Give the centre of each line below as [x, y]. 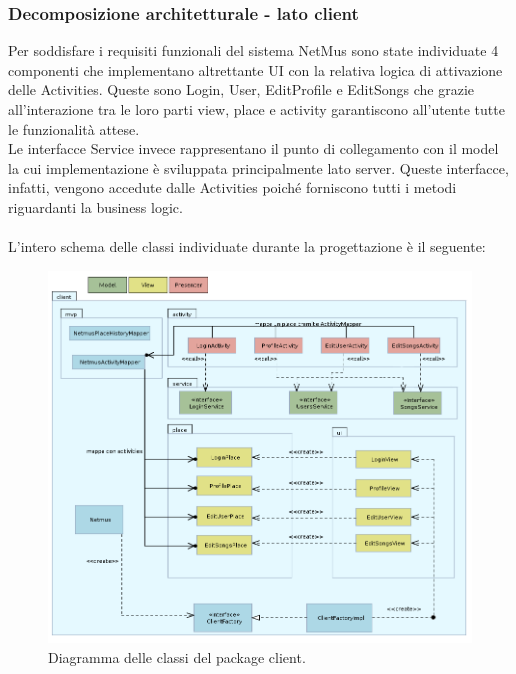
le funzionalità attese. [74, 128]
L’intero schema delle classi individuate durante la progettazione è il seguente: [247, 246]
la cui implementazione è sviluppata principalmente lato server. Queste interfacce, [258, 167]
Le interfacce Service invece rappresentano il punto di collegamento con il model [253, 148]
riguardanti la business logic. [95, 206]
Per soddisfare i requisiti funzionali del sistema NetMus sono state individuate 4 [253, 50]
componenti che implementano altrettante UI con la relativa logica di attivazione [255, 69]
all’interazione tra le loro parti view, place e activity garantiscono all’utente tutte [256, 109]
